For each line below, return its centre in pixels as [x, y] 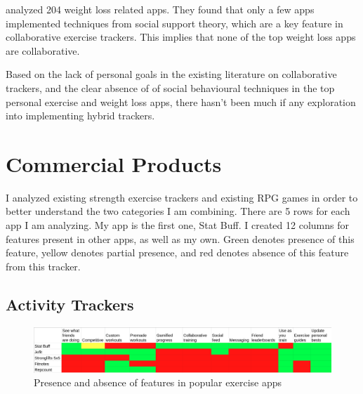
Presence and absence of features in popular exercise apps [158, 382]
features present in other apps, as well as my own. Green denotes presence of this [180, 238]
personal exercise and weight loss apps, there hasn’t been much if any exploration [181, 101]
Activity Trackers [70, 304]
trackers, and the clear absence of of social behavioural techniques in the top [170, 87]
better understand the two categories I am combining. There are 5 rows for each [178, 211]
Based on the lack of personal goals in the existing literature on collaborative [171, 74]
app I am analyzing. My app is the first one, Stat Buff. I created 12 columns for [177, 225]
